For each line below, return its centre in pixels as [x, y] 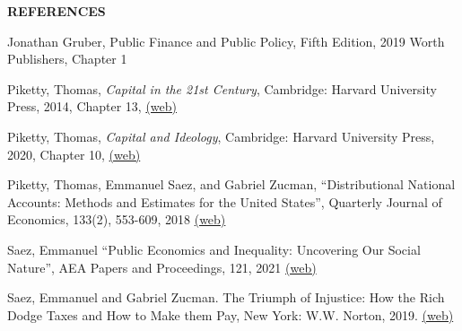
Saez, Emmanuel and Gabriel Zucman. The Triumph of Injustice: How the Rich [226, 297]
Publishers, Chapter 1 [67, 59]
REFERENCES [57, 11]
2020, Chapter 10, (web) [74, 154]
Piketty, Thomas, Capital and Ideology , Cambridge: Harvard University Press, [221, 136]
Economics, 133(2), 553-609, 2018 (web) [117, 219]
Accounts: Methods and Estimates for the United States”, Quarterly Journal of [225, 201]
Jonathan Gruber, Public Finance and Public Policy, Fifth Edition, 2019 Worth [226, 41]
